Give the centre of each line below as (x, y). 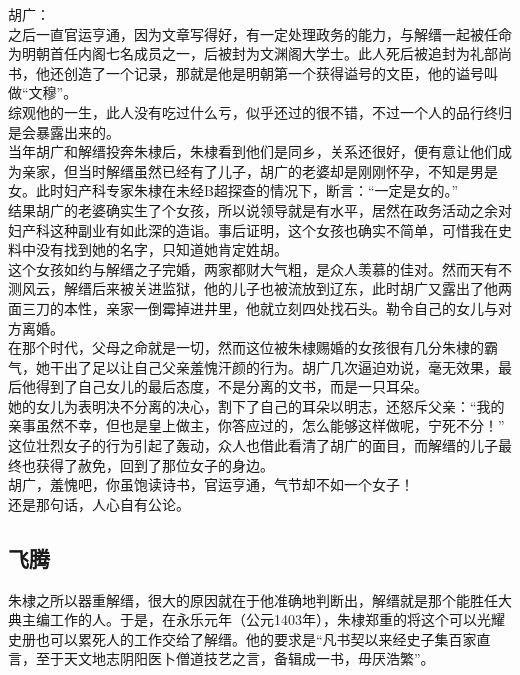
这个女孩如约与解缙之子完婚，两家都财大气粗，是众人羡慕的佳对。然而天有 (253, 268)
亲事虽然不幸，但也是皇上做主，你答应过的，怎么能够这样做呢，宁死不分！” (256, 425)
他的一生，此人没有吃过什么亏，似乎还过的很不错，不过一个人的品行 (259, 111)
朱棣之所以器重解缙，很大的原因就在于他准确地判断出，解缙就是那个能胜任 (253, 599)
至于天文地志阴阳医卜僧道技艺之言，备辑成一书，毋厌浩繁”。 (235, 658)
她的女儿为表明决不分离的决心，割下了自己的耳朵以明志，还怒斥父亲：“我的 (256, 405)
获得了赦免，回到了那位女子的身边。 (154, 464)
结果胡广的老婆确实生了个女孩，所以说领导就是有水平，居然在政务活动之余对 (260, 209)
